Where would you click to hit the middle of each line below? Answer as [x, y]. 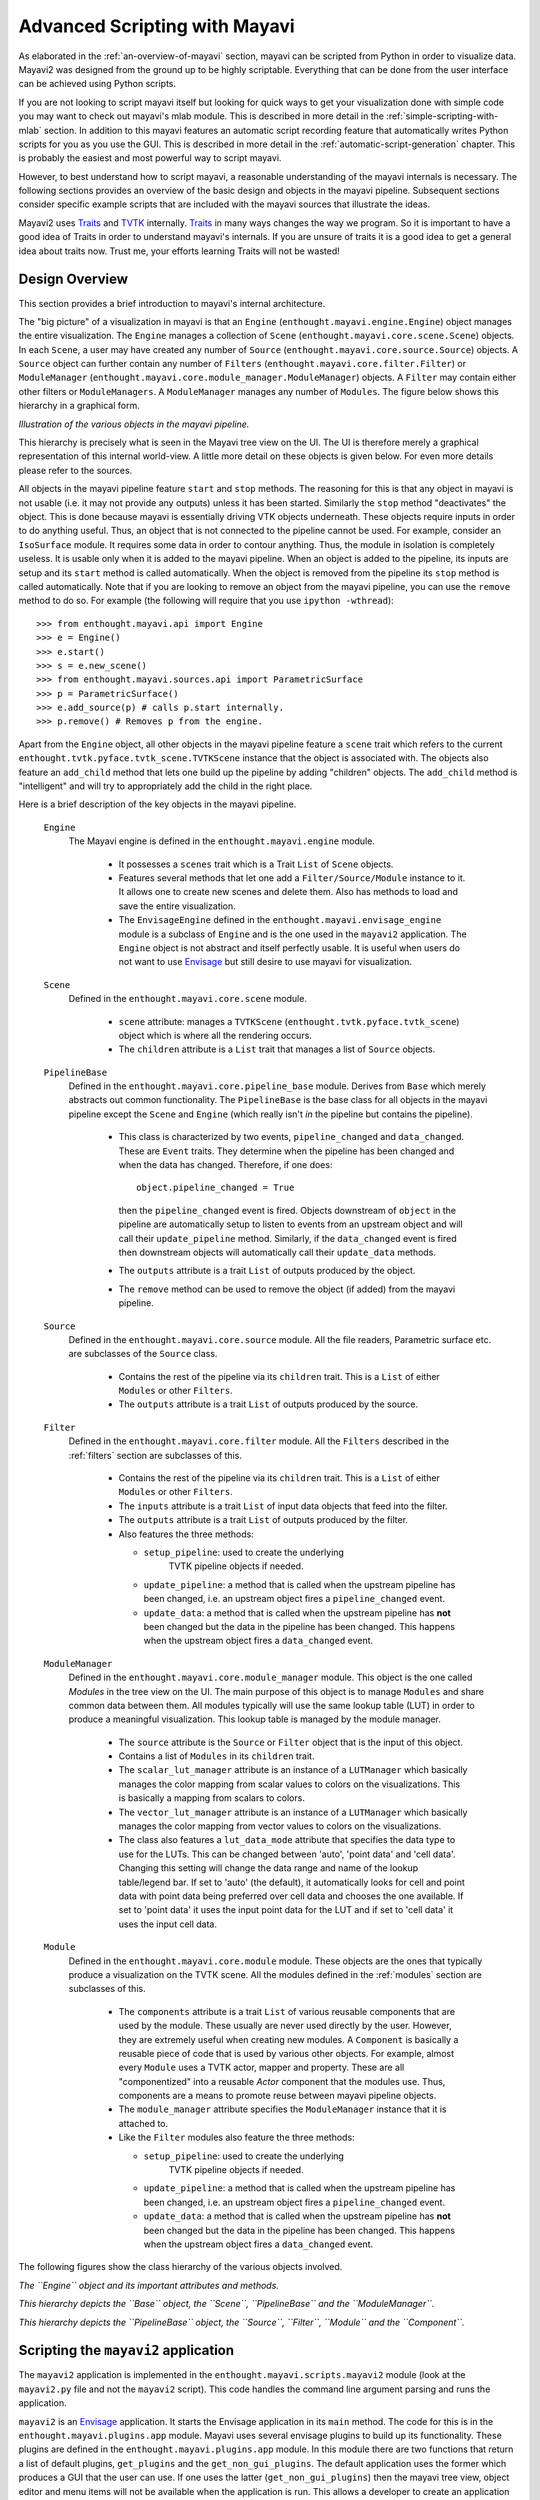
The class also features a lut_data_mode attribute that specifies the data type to [287, 1840]
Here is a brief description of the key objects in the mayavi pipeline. [157, 804]
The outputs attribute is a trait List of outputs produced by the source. [268, 1404]
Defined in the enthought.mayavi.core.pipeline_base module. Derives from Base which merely [277, 1086]
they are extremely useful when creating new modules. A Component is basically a [288, 2039]
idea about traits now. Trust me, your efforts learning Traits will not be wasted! [179, 251]
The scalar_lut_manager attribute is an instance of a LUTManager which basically [293, 1770]
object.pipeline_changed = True [215, 1188]
